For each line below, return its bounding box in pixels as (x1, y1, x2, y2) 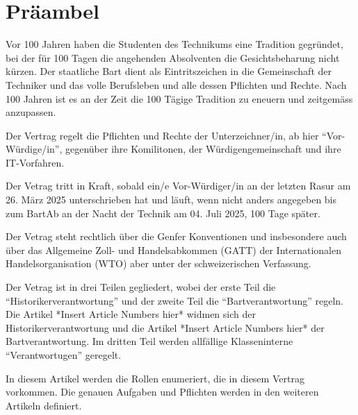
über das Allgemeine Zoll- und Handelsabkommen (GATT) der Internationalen (6, 242, 341, 257)
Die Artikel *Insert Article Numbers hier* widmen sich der (6, 307, 256, 321)
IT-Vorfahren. (6, 155, 65, 169)
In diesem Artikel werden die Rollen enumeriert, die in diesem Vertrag (6, 371, 304, 385)
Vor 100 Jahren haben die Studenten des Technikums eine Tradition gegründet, (6, 37, 343, 51)
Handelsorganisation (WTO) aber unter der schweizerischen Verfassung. (6, 256, 311, 271)
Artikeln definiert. (6, 398, 82, 412)
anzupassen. (6, 105, 56, 119)
